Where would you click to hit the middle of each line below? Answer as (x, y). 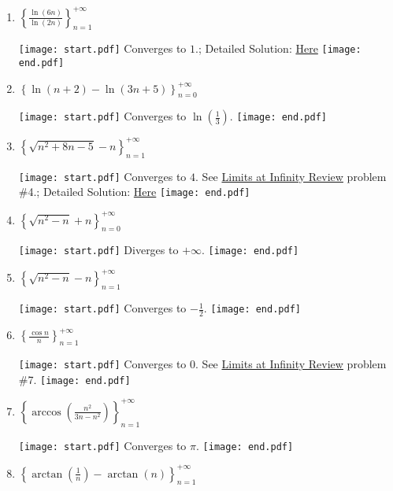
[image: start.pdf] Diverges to (98, 250)
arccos (46, 412)
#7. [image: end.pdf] (74, 379)
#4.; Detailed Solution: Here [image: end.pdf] (134, 192)
